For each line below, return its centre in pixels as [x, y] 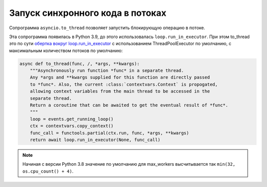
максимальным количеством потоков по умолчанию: [66, 50]
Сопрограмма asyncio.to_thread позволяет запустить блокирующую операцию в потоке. [107, 28]
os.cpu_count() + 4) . [48, 171]
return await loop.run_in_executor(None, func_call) [95, 140]
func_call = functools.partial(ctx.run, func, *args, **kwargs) [110, 133]
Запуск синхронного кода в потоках [88, 13]
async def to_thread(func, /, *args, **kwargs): [80, 64]
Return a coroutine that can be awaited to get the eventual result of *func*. [129, 105]
